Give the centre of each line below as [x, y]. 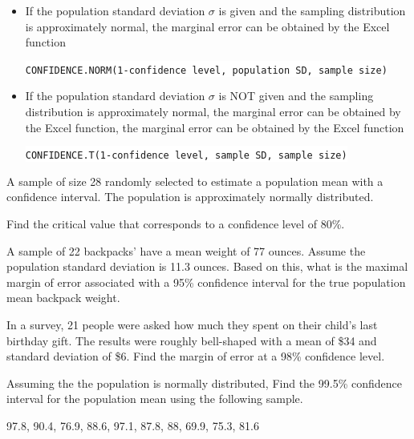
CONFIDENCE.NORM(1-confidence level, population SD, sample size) [206, 70]
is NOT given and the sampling [296, 96]
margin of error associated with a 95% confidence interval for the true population [206, 282]
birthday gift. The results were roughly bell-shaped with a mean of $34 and [192, 340]
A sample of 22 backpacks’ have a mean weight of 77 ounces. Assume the [186, 250]
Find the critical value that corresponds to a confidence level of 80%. [176, 224]
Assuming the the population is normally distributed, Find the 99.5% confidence [204, 383]
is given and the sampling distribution [312, 10]
